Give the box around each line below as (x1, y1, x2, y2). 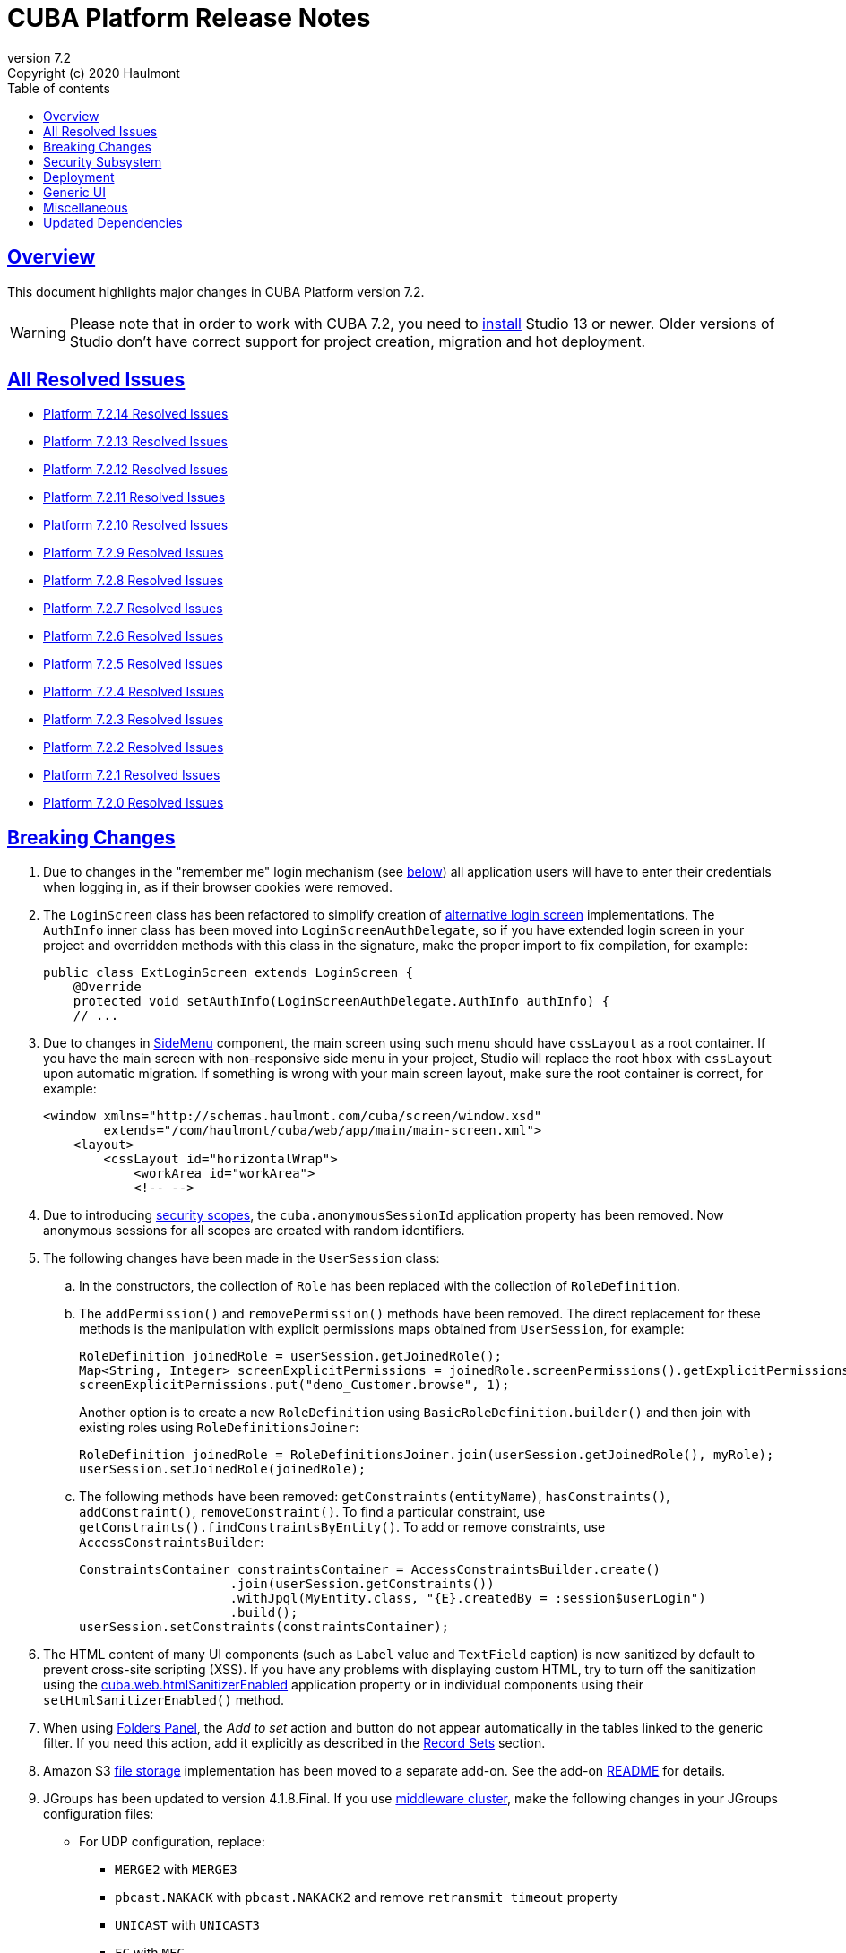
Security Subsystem (43, 153, 162, 169)
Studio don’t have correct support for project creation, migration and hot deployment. (69, 332, 646, 350)
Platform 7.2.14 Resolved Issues (43, 406, 229, 422)
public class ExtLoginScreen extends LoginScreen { (43, 965, 414, 981)
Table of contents (7, 80, 110, 96)
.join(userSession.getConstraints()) (229, 1577, 495, 1592)
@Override (73, 980, 142, 995)
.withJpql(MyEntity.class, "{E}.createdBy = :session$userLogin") (229, 1591, 706, 1606)
